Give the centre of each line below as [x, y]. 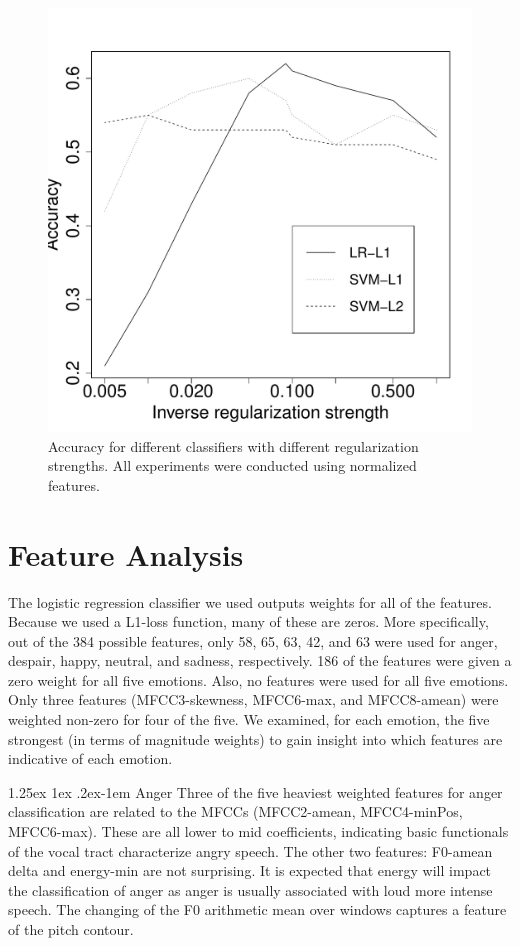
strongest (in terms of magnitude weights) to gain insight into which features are [255, 738]
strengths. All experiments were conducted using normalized [232, 465]
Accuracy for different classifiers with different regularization [233, 445]
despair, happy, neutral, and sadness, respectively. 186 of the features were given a [260, 660]
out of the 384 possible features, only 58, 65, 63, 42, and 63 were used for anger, [253, 640]
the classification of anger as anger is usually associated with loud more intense [250, 889]
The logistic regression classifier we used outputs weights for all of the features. [250, 601]
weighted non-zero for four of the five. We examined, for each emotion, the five [249, 719]
